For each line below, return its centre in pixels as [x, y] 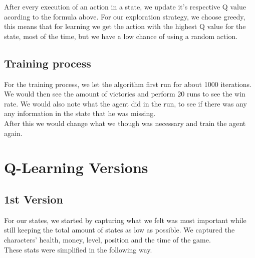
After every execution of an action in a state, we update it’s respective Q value [125, 6]
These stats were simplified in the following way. [78, 249]
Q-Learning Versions [76, 167]
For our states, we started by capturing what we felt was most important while [125, 220]
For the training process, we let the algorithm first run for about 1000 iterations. [128, 84]
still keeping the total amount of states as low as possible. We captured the [119, 230]
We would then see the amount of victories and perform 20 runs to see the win [125, 94]
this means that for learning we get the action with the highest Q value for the [125, 26]
